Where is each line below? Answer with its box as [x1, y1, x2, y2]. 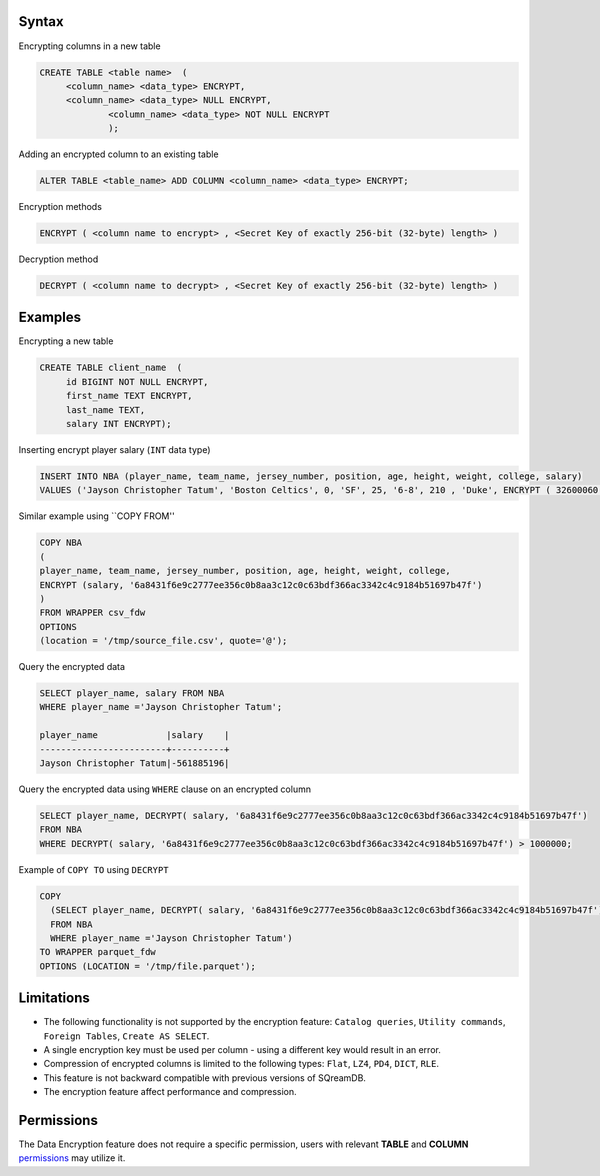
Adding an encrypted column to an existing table [18, 148, 219, 160]
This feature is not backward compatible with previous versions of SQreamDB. [43, 1071, 367, 1084]
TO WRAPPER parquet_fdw [39, 946, 157, 958]
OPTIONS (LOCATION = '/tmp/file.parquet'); [39, 960, 257, 972]
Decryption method [18, 253, 99, 265]
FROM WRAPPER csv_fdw [39, 607, 146, 619]
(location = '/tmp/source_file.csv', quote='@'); [39, 635, 288, 647]
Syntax [18, 13, 64, 30]
